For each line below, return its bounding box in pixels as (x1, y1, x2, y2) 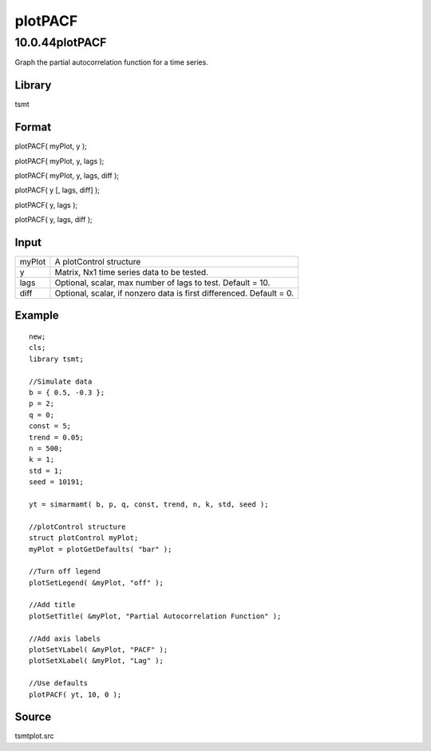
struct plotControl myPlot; (29, 534, 139, 542)
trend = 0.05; (29, 432, 84, 442)
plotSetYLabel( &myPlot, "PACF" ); (29, 646, 168, 654)
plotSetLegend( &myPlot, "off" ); (29, 578, 164, 587)
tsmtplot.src (14, 731, 55, 741)
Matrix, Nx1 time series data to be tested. (54, 267, 209, 278)
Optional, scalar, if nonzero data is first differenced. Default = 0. (54, 288, 295, 299)
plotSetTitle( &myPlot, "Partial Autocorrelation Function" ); (29, 611, 282, 621)
